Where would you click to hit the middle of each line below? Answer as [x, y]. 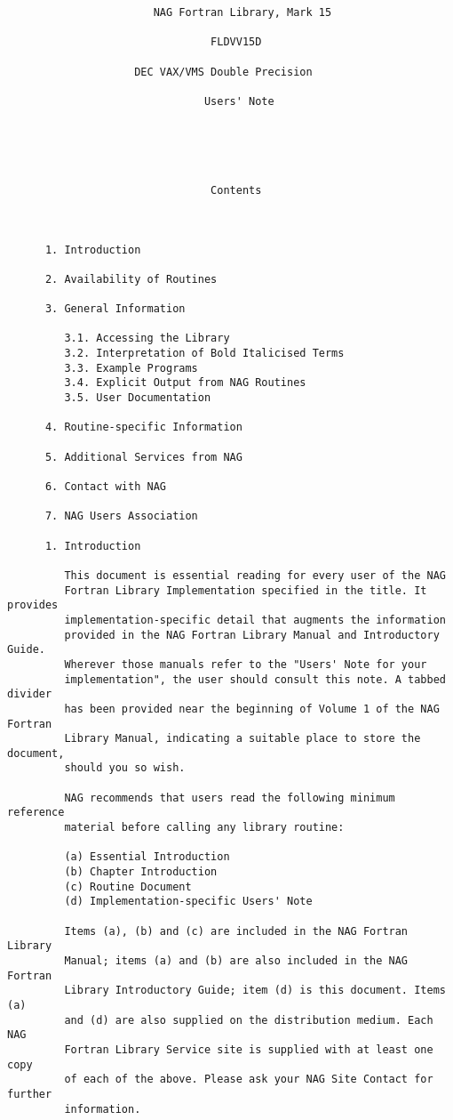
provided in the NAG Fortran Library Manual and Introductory [252, 635]
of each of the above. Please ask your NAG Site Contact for [249, 1080]
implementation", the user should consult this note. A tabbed [255, 679]
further [30, 1094]
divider [30, 694]
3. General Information [115, 309]
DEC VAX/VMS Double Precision [223, 72]
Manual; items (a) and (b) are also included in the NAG [236, 961]
